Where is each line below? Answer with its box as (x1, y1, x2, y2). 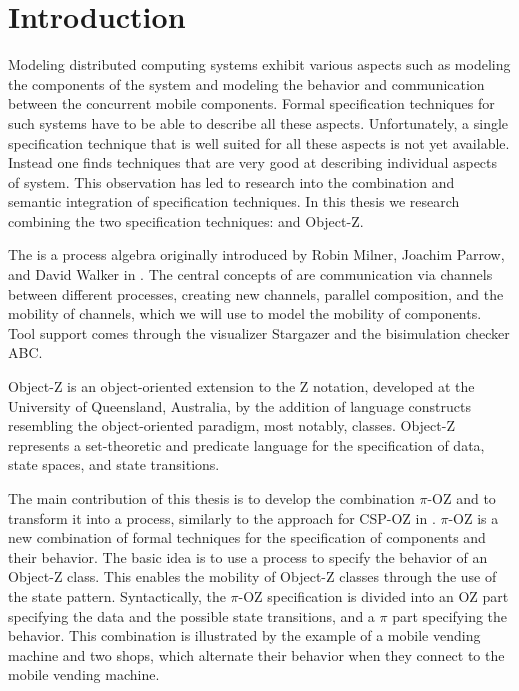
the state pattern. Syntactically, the (8, 585, 226, 606)
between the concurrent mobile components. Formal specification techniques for (8, 93, 495, 114)
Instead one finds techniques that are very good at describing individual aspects (8, 152, 498, 173)
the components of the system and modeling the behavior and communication (8, 73, 485, 94)
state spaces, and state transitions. (8, 454, 220, 475)
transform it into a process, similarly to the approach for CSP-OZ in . (8, 507, 436, 528)
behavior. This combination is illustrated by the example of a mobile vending (8, 625, 481, 646)
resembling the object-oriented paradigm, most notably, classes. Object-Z (8, 415, 455, 436)
